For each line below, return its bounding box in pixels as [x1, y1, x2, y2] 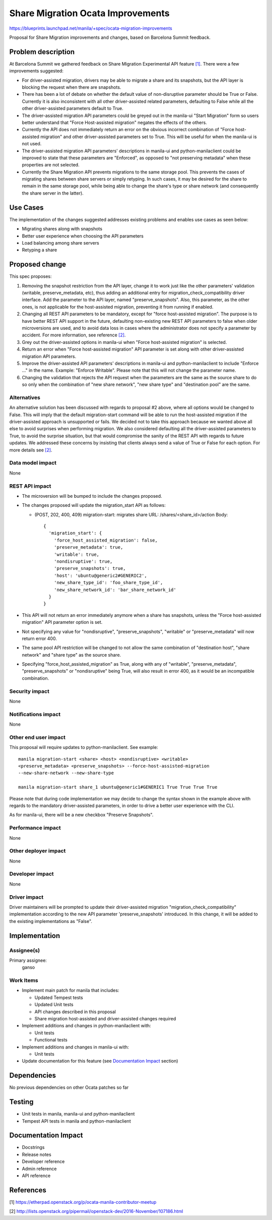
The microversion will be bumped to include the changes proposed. [22, 493, 162, 499]
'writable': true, [53, 551, 100, 557]
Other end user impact [9, 734, 65, 741]
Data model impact [9, 459, 57, 467]
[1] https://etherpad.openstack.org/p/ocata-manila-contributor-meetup [9, 1199, 157, 1205]
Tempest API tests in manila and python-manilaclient [22, 1118, 131, 1124]
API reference [22, 1173, 51, 1179]
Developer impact [9, 870, 54, 878]
